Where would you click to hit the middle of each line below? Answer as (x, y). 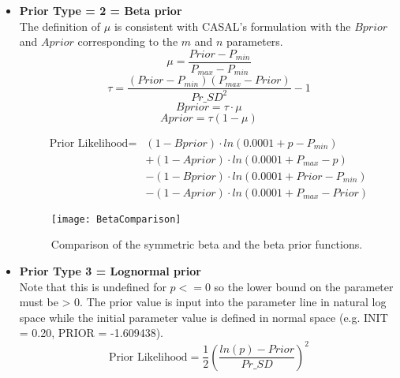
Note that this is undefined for (93, 286)
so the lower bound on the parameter (304, 286)
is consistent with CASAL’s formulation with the (232, 26)
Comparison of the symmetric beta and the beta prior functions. (207, 244)
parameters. (255, 41)
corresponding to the (128, 41)
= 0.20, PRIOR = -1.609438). (91, 333)
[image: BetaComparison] (116, 219)
